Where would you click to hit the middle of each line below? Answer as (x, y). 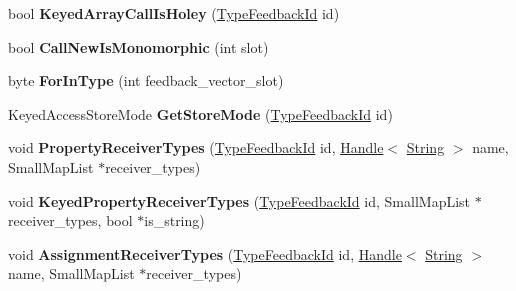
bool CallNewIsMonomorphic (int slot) (138, 46)
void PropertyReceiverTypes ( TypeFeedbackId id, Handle (196, 147)
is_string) (174, 220)
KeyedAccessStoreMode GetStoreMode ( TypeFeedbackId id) (200, 113)
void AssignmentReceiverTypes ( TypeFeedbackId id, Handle (205, 253)
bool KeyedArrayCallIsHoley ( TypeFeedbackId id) (174, 13)
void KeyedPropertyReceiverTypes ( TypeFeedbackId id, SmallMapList (239, 200)
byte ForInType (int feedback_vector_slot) (146, 80)
